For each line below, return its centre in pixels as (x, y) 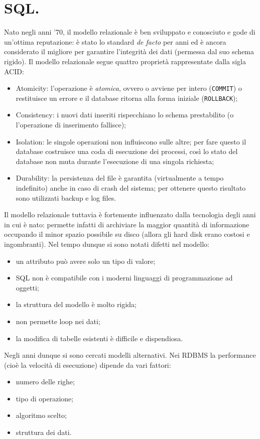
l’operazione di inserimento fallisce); (71, 124)
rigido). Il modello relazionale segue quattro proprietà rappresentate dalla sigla (125, 61)
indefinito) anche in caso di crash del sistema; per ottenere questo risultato (131, 187)
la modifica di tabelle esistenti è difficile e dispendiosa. (99, 338)
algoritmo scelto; (41, 415)
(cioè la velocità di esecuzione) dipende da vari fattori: (88, 364)
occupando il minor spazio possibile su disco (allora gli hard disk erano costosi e (127, 234)
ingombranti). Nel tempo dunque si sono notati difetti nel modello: (107, 244)
